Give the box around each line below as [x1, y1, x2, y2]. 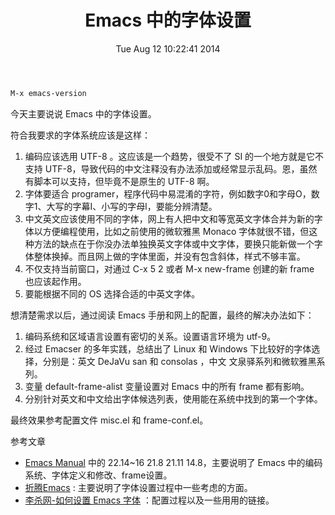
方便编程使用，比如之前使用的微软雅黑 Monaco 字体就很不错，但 [42, 225, 310, 237]
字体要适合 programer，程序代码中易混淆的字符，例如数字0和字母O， [24, 187, 312, 200]
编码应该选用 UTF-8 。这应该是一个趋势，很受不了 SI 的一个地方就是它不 [24, 150, 325, 162]
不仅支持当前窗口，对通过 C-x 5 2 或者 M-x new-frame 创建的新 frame [24, 262, 315, 275]
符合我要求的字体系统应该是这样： [10, 129, 151, 141]
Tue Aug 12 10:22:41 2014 [115, 42, 221, 55]
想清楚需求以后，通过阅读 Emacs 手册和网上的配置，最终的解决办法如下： [10, 309, 315, 321]
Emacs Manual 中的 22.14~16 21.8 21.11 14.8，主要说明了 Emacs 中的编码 [24, 456, 323, 468]
